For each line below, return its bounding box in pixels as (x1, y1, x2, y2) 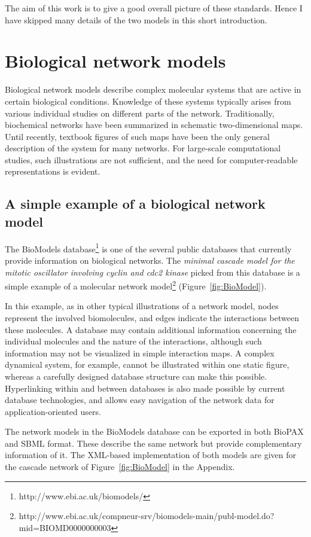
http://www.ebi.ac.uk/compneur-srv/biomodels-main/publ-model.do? (19, 509, 275, 522)
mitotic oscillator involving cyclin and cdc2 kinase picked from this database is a (5, 266, 300, 278)
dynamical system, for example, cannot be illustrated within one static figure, (5, 358, 289, 371)
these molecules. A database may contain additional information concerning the (5, 323, 297, 335)
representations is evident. (5, 165, 100, 178)
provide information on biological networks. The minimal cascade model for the (5, 254, 295, 266)
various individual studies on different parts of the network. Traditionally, (5, 106, 275, 119)
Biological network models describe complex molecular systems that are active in (5, 83, 301, 96)
